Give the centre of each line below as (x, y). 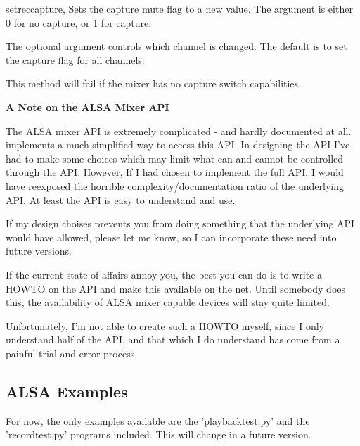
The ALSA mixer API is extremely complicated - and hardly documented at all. (179, 130)
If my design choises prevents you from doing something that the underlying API (180, 223)
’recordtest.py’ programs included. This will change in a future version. (159, 434)
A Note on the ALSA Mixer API (88, 107)
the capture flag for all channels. (75, 59)
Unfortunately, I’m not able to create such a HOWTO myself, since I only (165, 325)
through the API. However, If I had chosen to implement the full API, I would (175, 172)
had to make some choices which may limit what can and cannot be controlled (175, 158)
